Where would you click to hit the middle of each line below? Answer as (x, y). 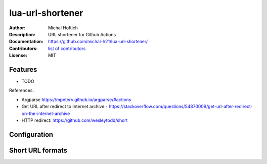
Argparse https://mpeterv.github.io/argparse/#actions (76, 100)
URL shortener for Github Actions (82, 34)
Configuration (31, 135)
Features (23, 69)
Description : (22, 34)
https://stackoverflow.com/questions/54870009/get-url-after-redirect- (181, 107)
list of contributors (67, 48)
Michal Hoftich (63, 28)
